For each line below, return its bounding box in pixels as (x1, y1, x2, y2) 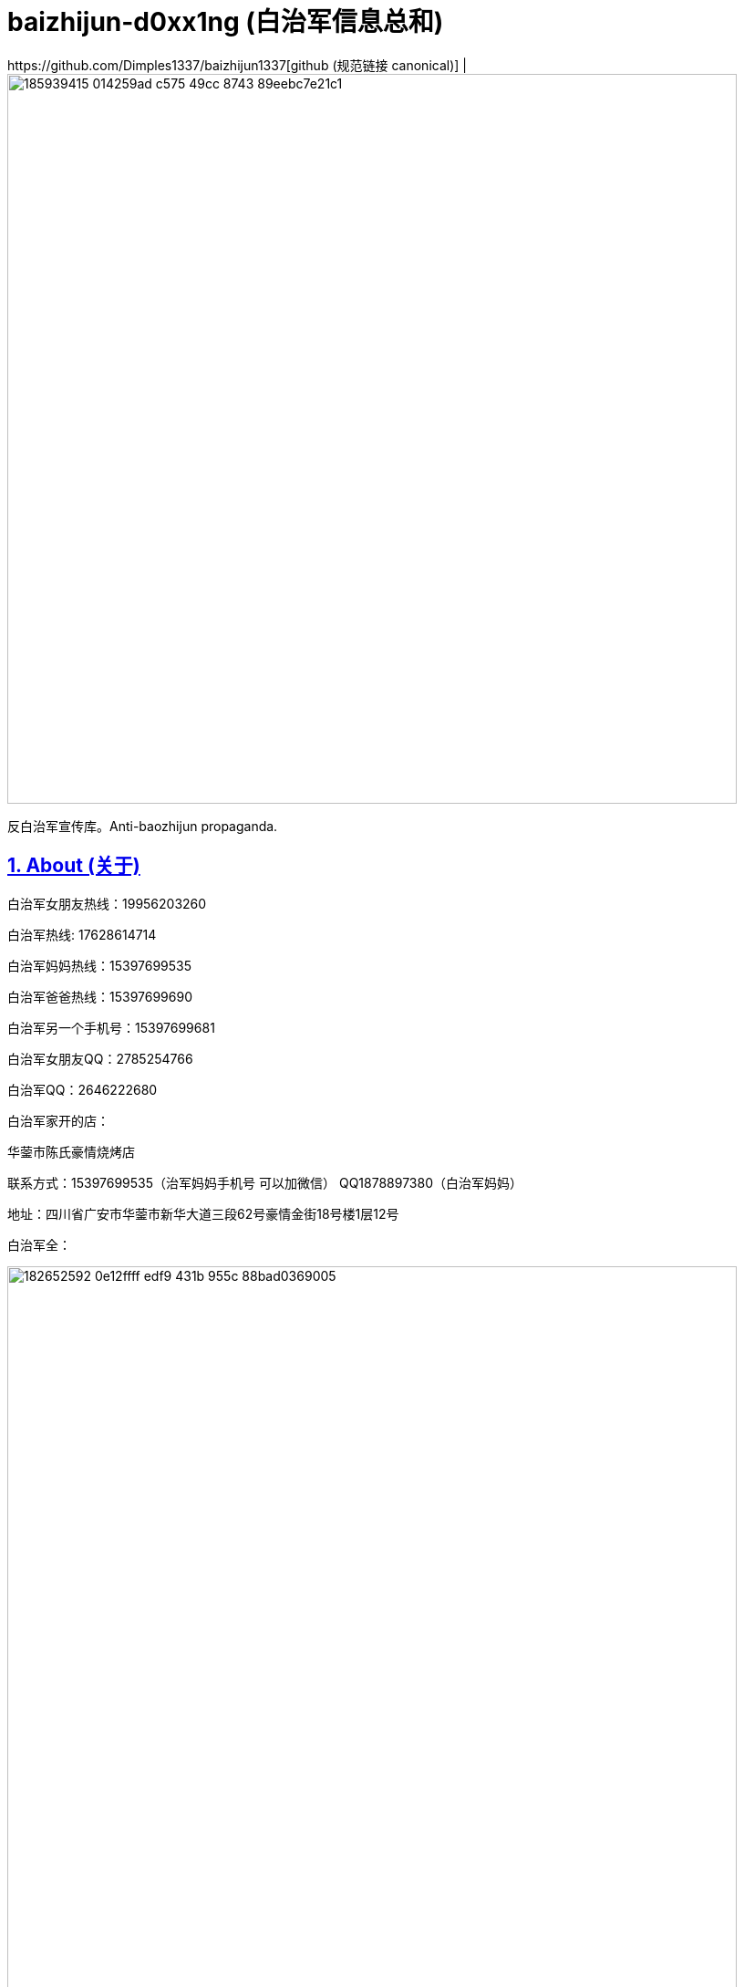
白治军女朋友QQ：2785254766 (7, 1050, 193, 1066)
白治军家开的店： (7, 1112, 109, 1129)
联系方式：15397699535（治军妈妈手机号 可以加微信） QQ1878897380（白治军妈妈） (7, 1174, 522, 1191)
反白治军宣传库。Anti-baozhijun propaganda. (7, 817, 278, 834)
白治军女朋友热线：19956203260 (7, 895, 207, 911)
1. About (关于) (7, 854, 140, 878)
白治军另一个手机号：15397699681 (7, 1019, 215, 1035)
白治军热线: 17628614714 (7, 926, 157, 942)
